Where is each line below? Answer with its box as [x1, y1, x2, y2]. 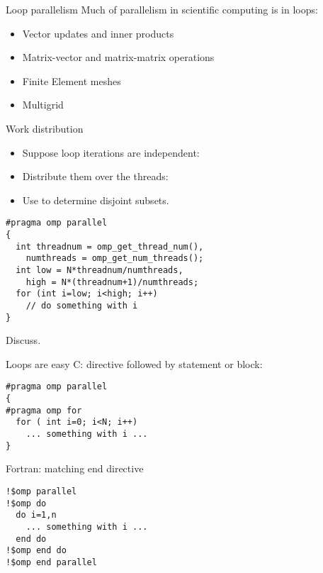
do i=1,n [16, 510, 57, 521]
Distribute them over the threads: [22, 169, 169, 184]
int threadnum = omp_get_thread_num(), [16, 241, 204, 252]
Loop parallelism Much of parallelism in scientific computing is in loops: [6, 2, 318, 16]
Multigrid [22, 97, 64, 112]
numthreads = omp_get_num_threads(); [25, 253, 204, 264]
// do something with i [25, 300, 138, 311]
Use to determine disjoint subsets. [22, 192, 169, 207]
